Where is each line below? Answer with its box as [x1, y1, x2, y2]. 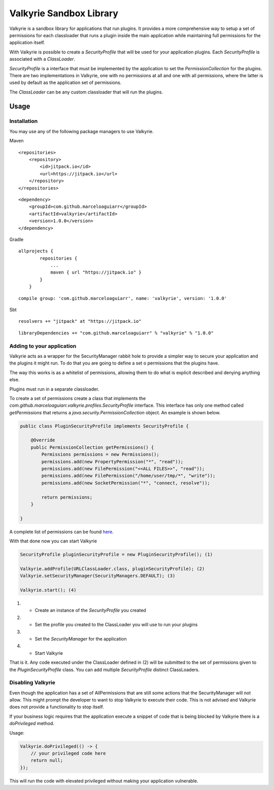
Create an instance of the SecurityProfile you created [35, 607, 147, 614]
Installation [9, 117, 38, 125]
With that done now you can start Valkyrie [9, 538, 97, 544]
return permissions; [41, 494, 93, 500]
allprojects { [18, 248, 53, 254]
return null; [30, 757, 63, 764]
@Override [30, 437, 55, 443]
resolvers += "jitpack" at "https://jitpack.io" [18, 318, 142, 324]
